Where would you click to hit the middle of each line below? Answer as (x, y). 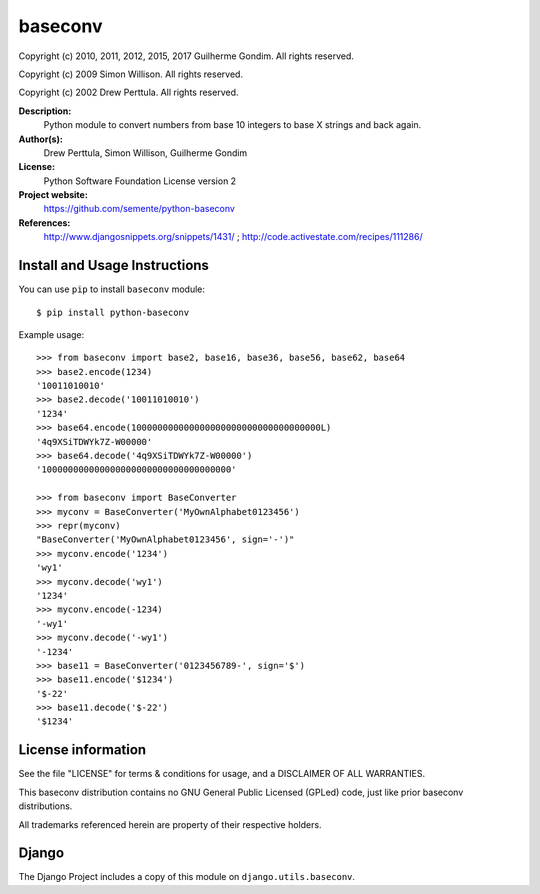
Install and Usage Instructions (114, 265)
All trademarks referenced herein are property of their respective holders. (170, 824)
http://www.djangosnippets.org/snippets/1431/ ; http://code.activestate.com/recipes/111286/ (233, 237)
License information (82, 750)
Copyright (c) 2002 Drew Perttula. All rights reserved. (128, 92)
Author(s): (41, 139)
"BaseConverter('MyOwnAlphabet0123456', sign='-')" (165, 539)
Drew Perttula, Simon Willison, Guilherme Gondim (145, 152)
